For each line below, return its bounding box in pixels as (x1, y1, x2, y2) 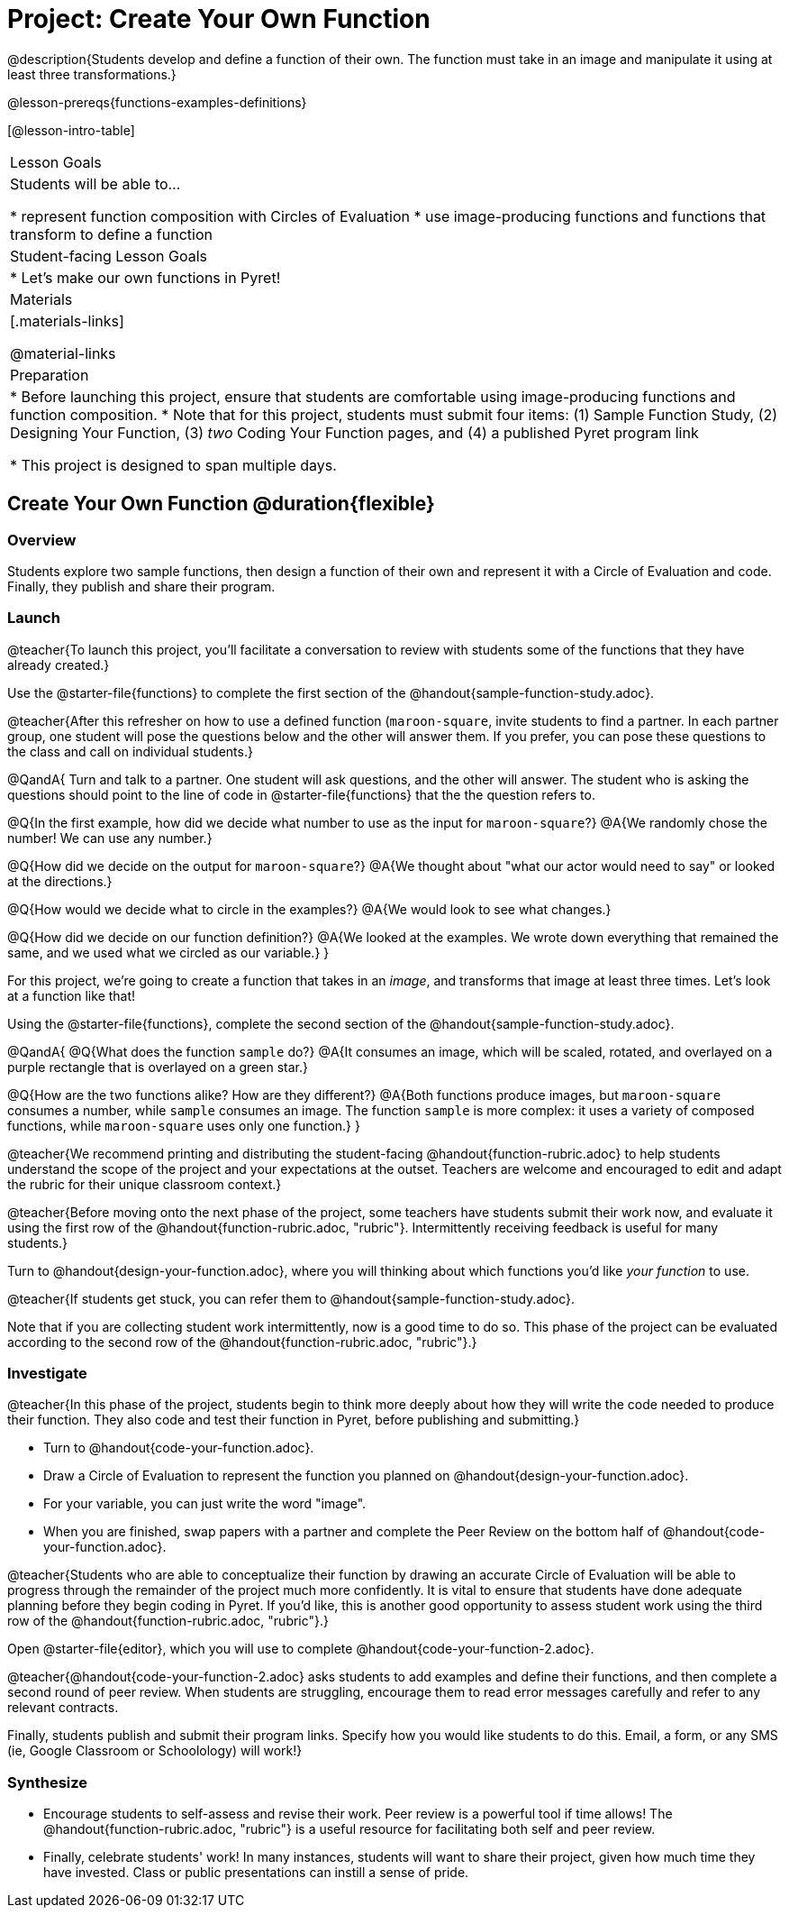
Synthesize (7, 1773, 88, 1791)
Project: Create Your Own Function (7, 4, 431, 34)
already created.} (7, 656, 110, 673)
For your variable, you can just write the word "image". (43, 1496, 367, 1512)
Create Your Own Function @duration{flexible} (7, 492, 435, 516)
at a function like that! (7, 987, 136, 1003)
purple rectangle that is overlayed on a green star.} (7, 1058, 308, 1075)
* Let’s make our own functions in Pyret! (10, 268, 281, 287)
